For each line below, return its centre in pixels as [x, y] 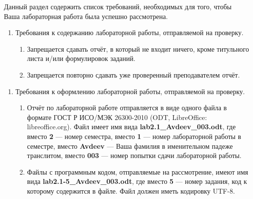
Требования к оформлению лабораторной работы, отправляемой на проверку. [130, 91]
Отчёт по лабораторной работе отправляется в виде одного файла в [127, 108]
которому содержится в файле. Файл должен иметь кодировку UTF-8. [131, 190]
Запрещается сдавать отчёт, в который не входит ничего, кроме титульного [138, 49]
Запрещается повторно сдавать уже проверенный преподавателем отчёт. [133, 74]
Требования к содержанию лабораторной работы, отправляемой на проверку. [129, 32]
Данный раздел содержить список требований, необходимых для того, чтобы [118, 6]
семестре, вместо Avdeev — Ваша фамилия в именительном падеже [130, 146]
